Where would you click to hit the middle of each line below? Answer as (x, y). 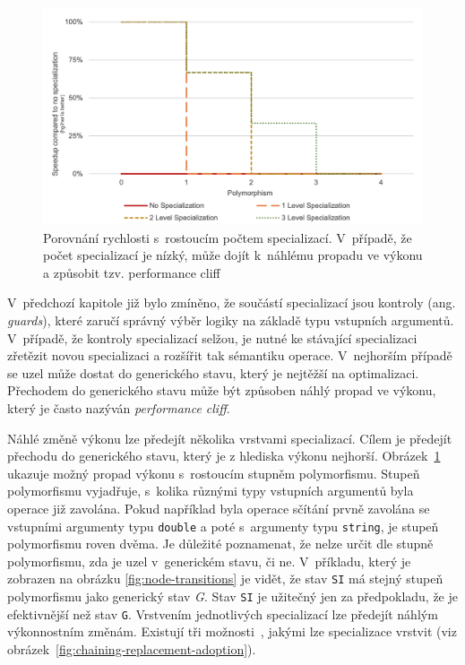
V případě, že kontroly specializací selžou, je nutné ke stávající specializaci (212, 337)
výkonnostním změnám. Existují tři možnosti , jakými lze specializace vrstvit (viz (232, 631)
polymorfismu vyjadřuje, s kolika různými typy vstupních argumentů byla (211, 491)
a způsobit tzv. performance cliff (132, 272)
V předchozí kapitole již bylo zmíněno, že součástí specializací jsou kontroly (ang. (232, 302)
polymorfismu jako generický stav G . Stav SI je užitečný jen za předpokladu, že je (232, 596)
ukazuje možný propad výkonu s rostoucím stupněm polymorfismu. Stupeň (214, 473)
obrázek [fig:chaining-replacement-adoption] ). (132, 648)
